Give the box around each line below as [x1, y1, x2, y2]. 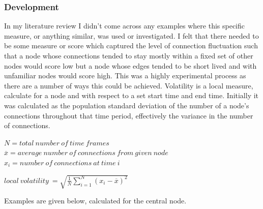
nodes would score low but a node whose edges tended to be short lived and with [4, 60, 257, 71]
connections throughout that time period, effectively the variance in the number [4, 110, 253, 121]
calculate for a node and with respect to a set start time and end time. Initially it [4, 90, 259, 101]
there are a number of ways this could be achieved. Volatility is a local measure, [4, 80, 253, 91]
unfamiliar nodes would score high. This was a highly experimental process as [4, 70, 246, 81]
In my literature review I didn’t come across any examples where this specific [4, 20, 245, 31]
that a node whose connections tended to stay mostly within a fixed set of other [4, 50, 253, 61]
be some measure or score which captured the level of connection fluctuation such [4, 40, 258, 51]
